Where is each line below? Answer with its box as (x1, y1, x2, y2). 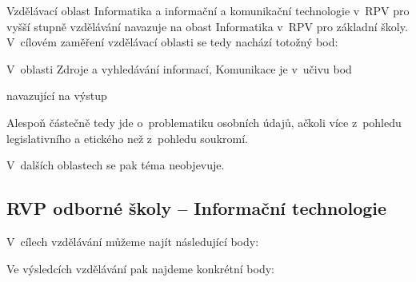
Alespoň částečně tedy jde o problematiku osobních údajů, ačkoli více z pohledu (6, 113, 402, 130)
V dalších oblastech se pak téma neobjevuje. (6, 157, 225, 173)
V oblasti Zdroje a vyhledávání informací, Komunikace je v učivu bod (6, 60, 352, 77)
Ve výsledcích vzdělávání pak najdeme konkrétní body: (6, 260, 274, 276)
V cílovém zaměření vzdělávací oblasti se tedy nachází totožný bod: (6, 34, 338, 50)
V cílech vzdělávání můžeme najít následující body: (6, 232, 259, 249)
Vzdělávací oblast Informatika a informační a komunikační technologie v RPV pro (6, 2, 410, 18)
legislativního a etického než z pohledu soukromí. (6, 129, 248, 146)
